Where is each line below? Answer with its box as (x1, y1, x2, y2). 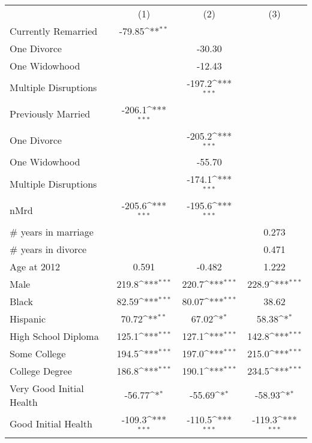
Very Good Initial (10, 381, 84, 395)
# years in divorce (10, 242, 87, 256)
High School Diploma (10, 329, 99, 343)
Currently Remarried (10, 24, 98, 38)
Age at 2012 (10, 259, 60, 273)
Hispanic (10, 311, 46, 326)
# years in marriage (10, 224, 94, 239)
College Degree (10, 363, 72, 378)
